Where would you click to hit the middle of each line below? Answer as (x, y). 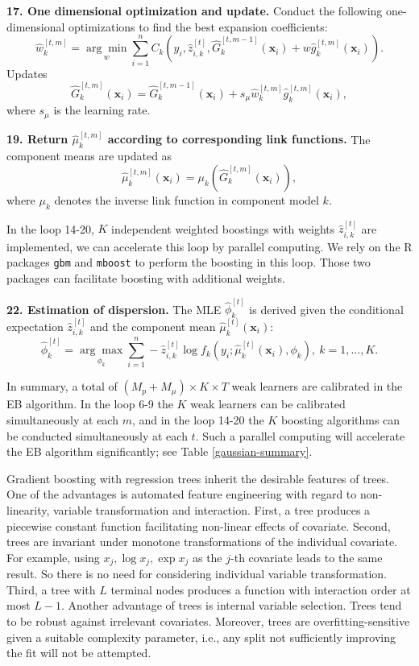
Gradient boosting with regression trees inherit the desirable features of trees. (198, 478)
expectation (35, 326)
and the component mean (153, 326)
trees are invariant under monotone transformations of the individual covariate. (202, 542)
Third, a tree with (51, 589)
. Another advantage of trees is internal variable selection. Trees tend (231, 605)
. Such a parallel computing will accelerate (300, 435)
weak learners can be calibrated (268, 404)
